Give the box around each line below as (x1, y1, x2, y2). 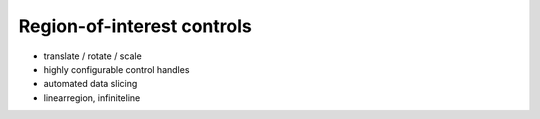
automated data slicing (43, 78, 138, 90)
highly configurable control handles (43, 63, 190, 75)
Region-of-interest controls (18, 15, 252, 37)
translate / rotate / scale (43, 50, 142, 62)
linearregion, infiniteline (43, 91, 141, 104)
